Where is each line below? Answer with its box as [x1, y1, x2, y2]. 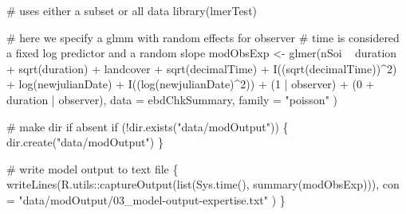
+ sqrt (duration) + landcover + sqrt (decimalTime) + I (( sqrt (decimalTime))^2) [6, 60, 397, 76]
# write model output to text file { [6, 160, 179, 177]
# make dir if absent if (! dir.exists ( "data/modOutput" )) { [6, 118, 289, 134]
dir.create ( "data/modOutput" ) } [6, 134, 164, 150]
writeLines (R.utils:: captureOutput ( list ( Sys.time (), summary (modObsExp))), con [6, 176, 400, 193]
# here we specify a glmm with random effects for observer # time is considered [6, 29, 400, 45]
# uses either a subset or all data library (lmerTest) [6, 2, 258, 18]
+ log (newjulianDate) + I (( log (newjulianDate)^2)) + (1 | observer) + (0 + [6, 76, 375, 92]
